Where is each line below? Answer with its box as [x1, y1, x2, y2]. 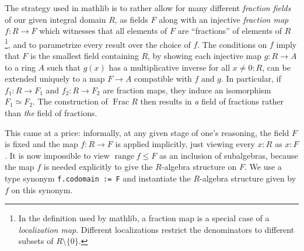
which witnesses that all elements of [39, 25, 167, 37]
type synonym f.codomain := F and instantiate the [5, 172, 191, 184]
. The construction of [33, 95, 108, 107]
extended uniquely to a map [5, 72, 105, 85]
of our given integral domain [5, 13, 106, 25]
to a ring [5, 61, 36, 73]
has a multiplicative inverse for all [109, 61, 230, 73]
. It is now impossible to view [5, 149, 110, 161]
